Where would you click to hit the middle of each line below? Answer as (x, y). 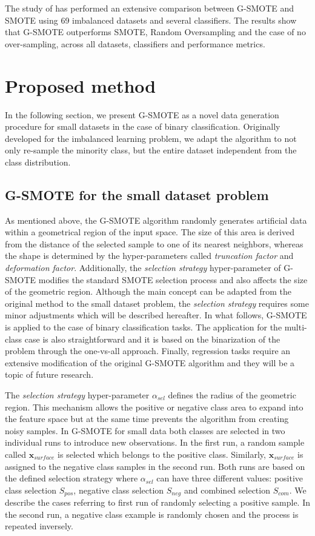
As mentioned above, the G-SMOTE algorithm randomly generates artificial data (156, 220)
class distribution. (38, 162)
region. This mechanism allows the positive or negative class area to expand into (154, 407)
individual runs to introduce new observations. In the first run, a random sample (155, 442)
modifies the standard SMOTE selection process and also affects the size (173, 279)
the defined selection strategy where (71, 478)
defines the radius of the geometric (232, 394)
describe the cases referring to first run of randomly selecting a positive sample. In (158, 502)
